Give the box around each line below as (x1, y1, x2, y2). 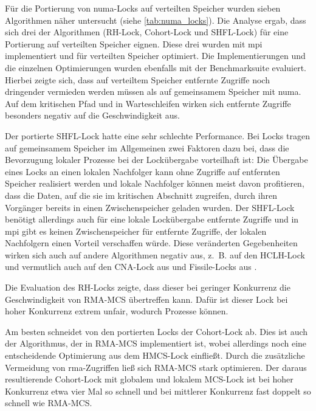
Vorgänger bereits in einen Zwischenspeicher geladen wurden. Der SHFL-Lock (5, 201, 295, 213)
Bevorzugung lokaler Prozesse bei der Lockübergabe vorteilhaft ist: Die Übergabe (5, 153, 308, 166)
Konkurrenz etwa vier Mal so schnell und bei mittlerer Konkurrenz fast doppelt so (5, 384, 311, 397)
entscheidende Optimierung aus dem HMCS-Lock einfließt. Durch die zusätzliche (5, 349, 305, 362)
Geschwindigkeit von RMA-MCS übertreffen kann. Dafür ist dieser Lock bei (5, 292, 288, 305)
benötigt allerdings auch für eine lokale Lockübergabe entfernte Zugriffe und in (5, 213, 299, 226)
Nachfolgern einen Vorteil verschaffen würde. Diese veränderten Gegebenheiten (5, 237, 298, 249)
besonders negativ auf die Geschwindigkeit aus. (5, 109, 180, 122)
